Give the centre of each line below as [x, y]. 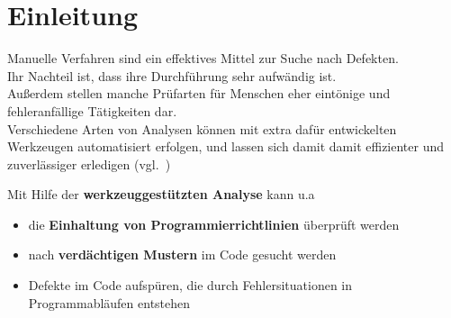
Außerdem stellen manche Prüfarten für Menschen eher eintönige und [199, 93]
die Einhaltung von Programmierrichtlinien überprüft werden [214, 224]
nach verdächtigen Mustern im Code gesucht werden [182, 254]
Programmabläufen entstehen [109, 302]
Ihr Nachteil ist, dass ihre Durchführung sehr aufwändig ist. [172, 75]
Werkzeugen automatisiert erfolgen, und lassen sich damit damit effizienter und [226, 146]
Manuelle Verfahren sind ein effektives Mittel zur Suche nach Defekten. [203, 58]
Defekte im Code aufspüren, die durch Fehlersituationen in [190, 285]
